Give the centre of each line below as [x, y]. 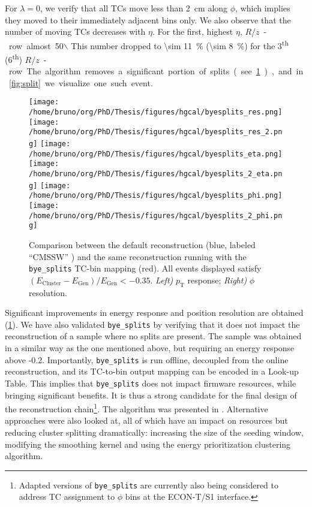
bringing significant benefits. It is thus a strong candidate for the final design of [151, 395]
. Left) [162, 280]
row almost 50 [36, 45]
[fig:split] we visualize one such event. [81, 82]
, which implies [263, 8]
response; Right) [217, 280]
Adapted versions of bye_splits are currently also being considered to [149, 485]
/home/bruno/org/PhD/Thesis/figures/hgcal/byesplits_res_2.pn [156, 132]
